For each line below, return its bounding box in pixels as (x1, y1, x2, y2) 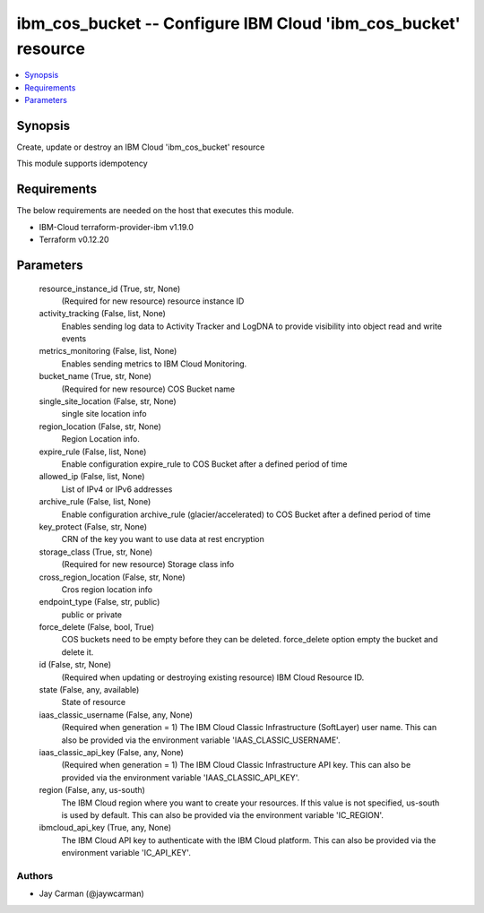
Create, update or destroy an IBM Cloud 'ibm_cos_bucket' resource (16, 142, 265, 152)
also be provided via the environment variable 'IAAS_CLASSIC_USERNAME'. (61, 735, 341, 745)
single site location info (61, 409, 147, 419)
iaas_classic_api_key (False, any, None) (39, 746, 184, 757)
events (61, 333, 87, 344)
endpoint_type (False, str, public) (39, 597, 160, 607)
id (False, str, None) (39, 659, 112, 670)
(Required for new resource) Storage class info (61, 559, 235, 570)
